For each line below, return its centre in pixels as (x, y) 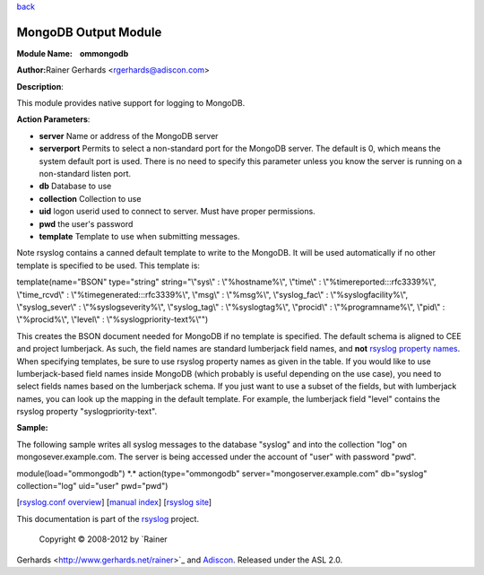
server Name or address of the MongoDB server (129, 135)
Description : (40, 86)
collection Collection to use (90, 198)
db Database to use (75, 186)
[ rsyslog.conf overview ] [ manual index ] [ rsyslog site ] (114, 502)
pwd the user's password (86, 223)
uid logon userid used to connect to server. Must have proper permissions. (177, 212)
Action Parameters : (53, 119)
